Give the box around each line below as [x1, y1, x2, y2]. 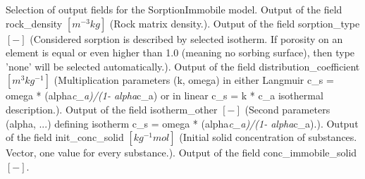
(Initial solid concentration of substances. [179, 130, 357, 144]
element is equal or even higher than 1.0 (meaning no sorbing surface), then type [6, 45, 355, 60]
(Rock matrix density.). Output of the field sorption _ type [109, 16, 360, 30]
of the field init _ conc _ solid [6, 130, 124, 144]
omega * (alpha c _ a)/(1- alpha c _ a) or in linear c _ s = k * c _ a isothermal [6, 88, 323, 103]
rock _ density [6, 16, 63, 30]
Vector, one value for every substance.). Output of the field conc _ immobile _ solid [6, 145, 357, 160]
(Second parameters [245, 101, 330, 116]
